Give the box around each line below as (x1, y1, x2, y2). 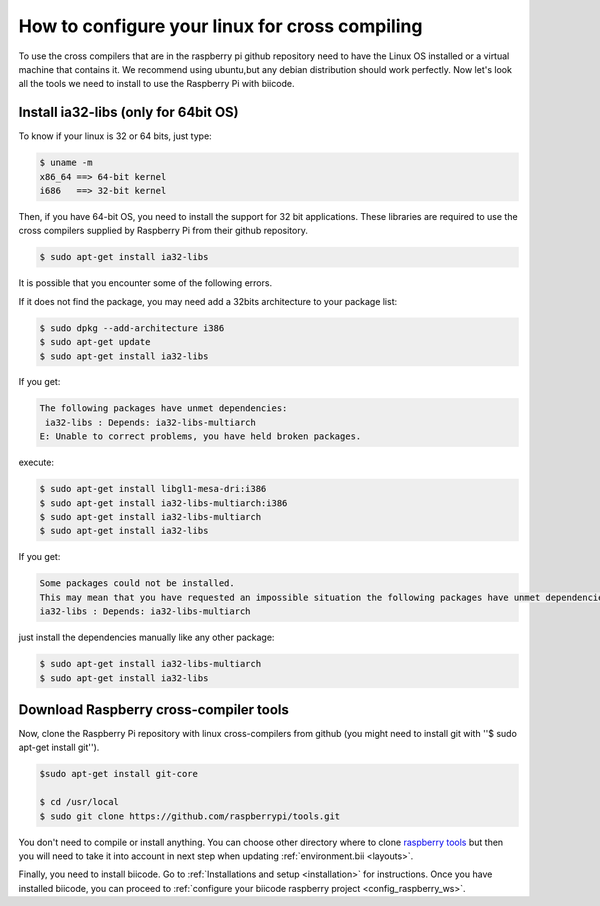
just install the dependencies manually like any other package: (18, 631, 275, 644)
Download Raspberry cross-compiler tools (18, 701, 290, 718)
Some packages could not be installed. (39, 578, 235, 589)
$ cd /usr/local (39, 796, 120, 808)
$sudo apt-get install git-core (39, 768, 199, 780)
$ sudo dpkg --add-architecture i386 (39, 322, 225, 334)
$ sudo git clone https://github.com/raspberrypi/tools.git (39, 810, 341, 822)
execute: (18, 456, 55, 469)
